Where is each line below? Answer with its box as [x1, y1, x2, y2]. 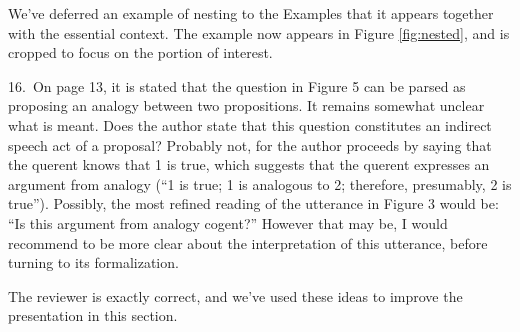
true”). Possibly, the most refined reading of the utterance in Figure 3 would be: [8, 193, 499, 214]
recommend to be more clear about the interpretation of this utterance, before [8, 232, 488, 253]
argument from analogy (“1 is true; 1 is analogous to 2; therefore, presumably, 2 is [8, 173, 512, 194]
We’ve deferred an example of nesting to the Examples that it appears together [8, 3, 494, 23]
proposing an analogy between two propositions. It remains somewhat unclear [8, 95, 485, 116]
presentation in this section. [8, 305, 178, 326]
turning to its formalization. [8, 252, 179, 273]
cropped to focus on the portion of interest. [8, 42, 273, 63]
